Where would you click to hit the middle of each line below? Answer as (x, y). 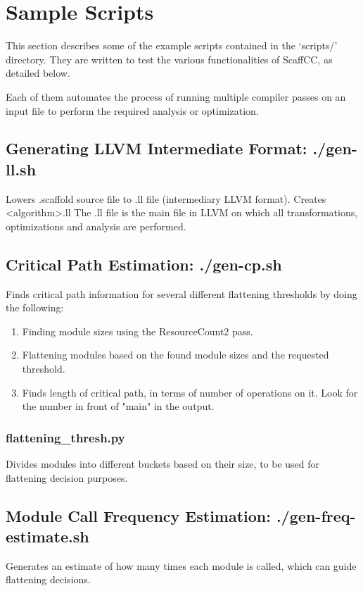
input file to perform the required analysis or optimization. (132, 110)
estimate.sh (47, 536)
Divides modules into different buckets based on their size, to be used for (163, 464)
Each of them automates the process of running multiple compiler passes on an (176, 96)
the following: (35, 307)
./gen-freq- (316, 515)
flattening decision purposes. (67, 477)
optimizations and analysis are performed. (96, 226)
